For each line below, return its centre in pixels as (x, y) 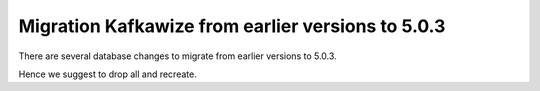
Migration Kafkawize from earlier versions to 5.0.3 (232, 26)
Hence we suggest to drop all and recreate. (107, 74)
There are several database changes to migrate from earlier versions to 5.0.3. (177, 56)
